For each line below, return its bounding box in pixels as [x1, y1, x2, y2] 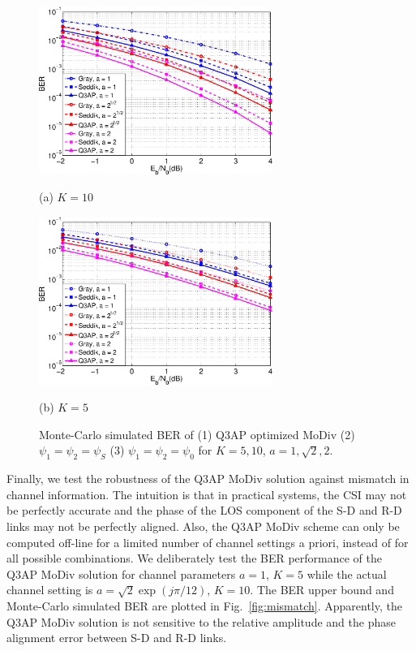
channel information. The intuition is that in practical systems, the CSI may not [6, 485, 407, 502]
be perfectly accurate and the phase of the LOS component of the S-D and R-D [6, 502, 402, 519]
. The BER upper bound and [250, 581, 394, 598]
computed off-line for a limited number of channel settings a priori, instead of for [6, 533, 409, 550]
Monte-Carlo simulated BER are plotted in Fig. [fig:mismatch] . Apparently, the [6, 597, 402, 614]
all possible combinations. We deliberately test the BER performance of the [6, 550, 383, 567]
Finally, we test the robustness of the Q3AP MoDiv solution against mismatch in [6, 470, 410, 487]
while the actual [307, 565, 387, 582]
